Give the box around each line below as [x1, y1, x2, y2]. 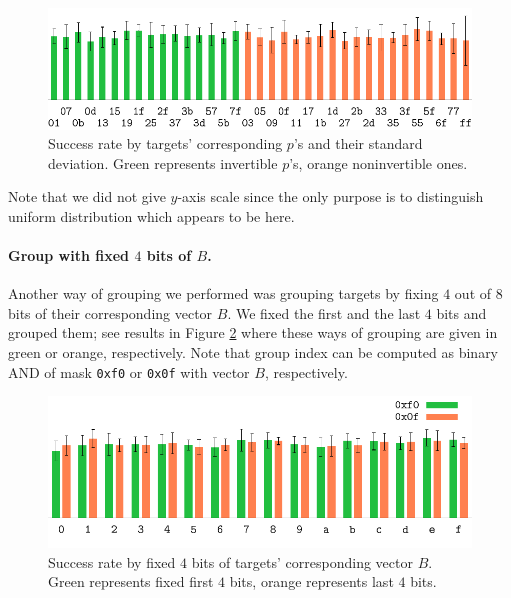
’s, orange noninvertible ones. [289, 152, 468, 173]
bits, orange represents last [229, 571, 394, 592]
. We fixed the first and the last [227, 302, 421, 323]
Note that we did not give [8, 186, 166, 207]
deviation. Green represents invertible [48, 152, 278, 173]
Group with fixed [8, 245, 130, 266]
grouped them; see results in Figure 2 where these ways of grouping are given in [8, 322, 498, 343]
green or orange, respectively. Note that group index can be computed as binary [8, 342, 499, 363]
